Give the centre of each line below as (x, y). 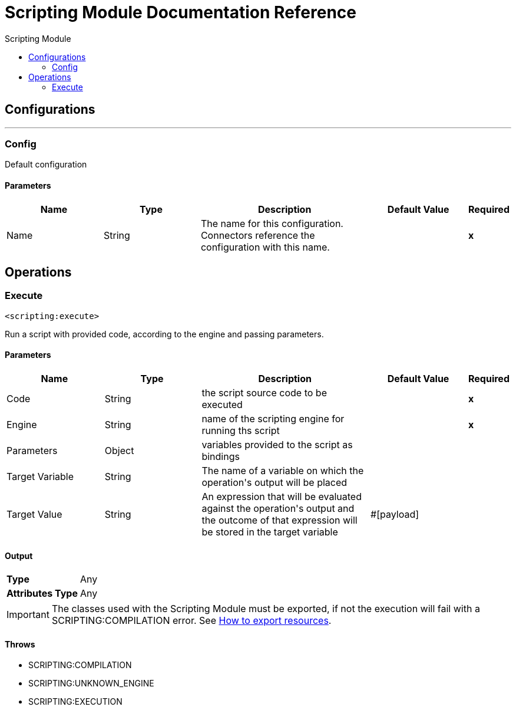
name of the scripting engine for (273, 419)
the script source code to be (264, 393)
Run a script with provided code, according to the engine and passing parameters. (164, 334)
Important (28, 615)
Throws (20, 644)
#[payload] (395, 514)
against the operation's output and (278, 508)
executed (222, 405)
